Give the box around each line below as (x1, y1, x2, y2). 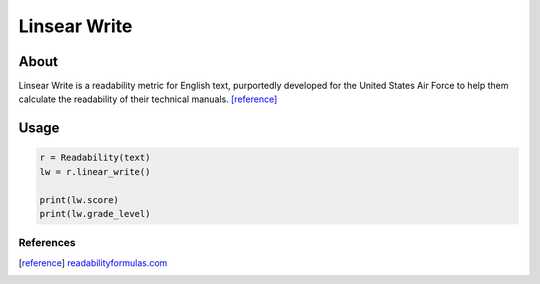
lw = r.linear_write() (39, 166, 151, 177)
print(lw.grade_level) (39, 208, 151, 220)
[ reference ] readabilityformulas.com (18, 256, 168, 269)
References (18, 236, 76, 250)
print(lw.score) (39, 194, 120, 205)
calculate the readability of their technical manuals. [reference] (18, 93, 278, 105)
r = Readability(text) (39, 152, 151, 164)
